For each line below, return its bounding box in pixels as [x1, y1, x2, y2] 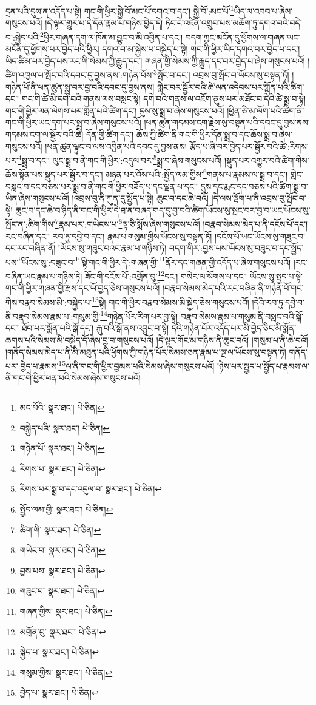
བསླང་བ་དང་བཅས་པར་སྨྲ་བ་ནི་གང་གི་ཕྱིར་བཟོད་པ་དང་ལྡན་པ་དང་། [5, 180, 198, 192]
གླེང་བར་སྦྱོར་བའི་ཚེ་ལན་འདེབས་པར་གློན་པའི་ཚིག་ [157, 80, 304, 93]
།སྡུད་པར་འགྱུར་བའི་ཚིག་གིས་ [224, 153, 309, 166]
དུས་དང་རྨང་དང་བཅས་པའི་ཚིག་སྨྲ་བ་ [200, 180, 308, 192]
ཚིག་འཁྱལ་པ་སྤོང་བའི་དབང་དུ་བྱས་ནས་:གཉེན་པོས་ [5, 68, 154, 81]
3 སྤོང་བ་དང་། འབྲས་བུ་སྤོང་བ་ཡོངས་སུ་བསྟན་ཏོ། [153, 67, 289, 81]
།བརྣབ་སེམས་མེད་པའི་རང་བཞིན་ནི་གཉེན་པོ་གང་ [163, 282, 304, 294]
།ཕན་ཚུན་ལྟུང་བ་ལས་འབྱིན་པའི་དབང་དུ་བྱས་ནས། [45, 140, 187, 152]
